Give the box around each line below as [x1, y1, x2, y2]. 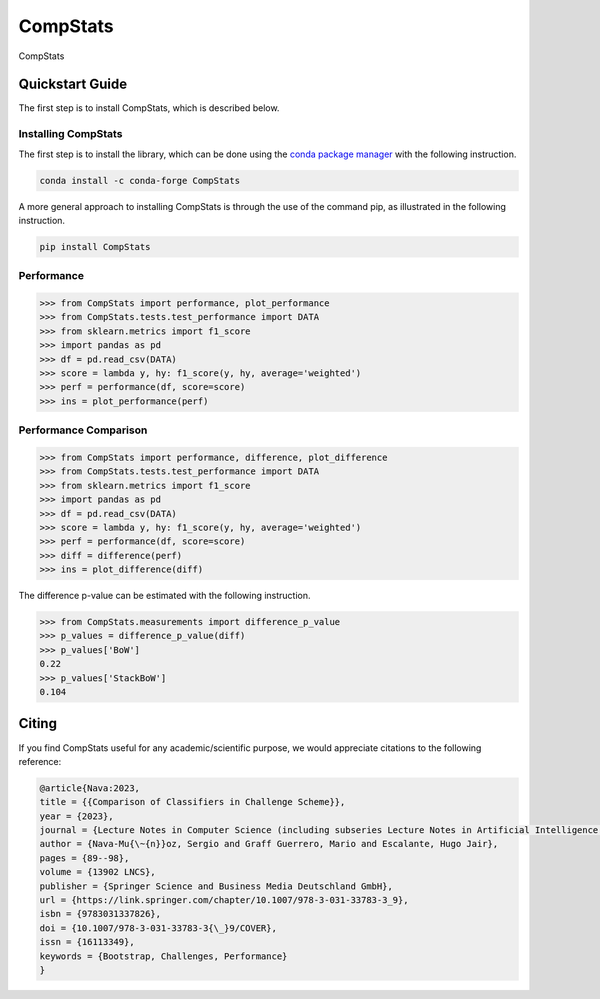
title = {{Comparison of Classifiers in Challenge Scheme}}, [39, 796, 346, 808]
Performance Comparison [18, 423, 148, 437]
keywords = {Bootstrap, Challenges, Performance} [39, 950, 288, 962]
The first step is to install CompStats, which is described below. [18, 102, 280, 114]
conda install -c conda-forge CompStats [39, 175, 240, 186]
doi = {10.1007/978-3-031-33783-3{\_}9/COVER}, [39, 922, 277, 934]
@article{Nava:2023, [39, 782, 140, 794]
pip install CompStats [39, 241, 151, 252]
